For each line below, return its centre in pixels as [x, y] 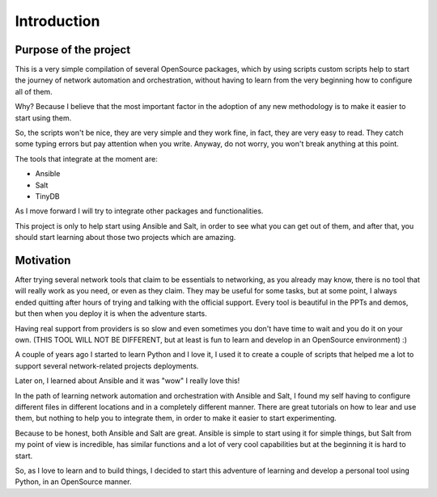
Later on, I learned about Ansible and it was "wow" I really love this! [127, 381]
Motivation [43, 260]
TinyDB [47, 196]
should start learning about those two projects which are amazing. [125, 238]
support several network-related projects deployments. [107, 366]
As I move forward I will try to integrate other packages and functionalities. [139, 211]
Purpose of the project [73, 50]
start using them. [43, 118]
